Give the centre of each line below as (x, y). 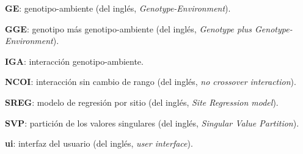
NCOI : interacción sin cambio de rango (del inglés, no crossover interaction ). (151, 82)
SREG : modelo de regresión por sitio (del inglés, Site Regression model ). (142, 102)
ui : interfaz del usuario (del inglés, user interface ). (99, 143)
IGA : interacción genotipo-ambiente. (74, 61)
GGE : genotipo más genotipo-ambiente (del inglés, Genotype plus (129, 28)
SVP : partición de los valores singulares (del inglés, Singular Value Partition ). (152, 123)
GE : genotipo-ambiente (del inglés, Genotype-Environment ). (118, 8)
